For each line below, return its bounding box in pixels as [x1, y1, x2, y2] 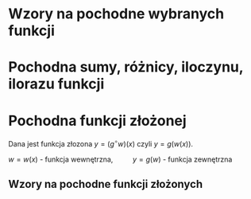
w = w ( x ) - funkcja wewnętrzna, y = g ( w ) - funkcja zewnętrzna [8, 154, 233, 164]
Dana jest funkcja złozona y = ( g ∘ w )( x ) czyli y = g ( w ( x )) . [8, 138, 193, 148]
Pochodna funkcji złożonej [8, 111, 187, 130]
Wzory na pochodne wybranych [8, 5, 225, 23]
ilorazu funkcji [8, 75, 105, 93]
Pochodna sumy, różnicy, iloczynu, [8, 58, 244, 76]
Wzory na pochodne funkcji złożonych [8, 178, 203, 191]
